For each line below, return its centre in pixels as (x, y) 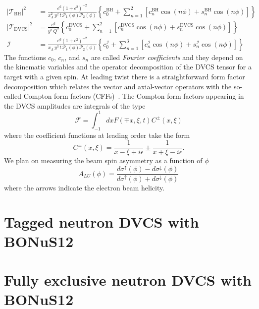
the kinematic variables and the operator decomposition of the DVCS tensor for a (128, 67)
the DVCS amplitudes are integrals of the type (75, 105)
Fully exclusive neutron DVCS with (128, 280)
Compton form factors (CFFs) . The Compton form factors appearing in (134, 96)
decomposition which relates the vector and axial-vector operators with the (118, 86)
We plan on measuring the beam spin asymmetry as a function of (103, 160)
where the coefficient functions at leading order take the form (97, 135)
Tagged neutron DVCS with (102, 221)
